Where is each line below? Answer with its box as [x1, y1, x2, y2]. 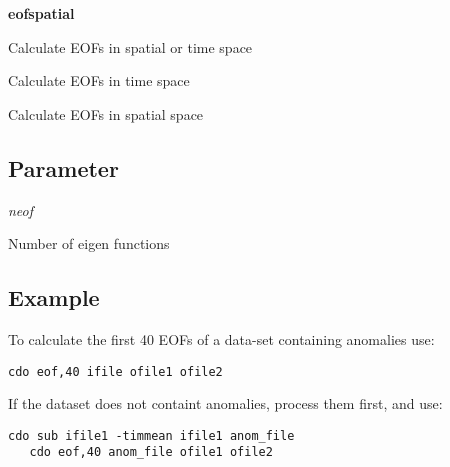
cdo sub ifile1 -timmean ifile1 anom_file [8, 428, 295, 443]
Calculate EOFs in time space [8, 70, 190, 91]
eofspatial [8, 3, 75, 23]
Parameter [8, 152, 119, 183]
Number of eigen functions [8, 233, 170, 254]
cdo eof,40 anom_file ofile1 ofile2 [29, 445, 273, 460]
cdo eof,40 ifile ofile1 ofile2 [8, 364, 223, 379]
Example [8, 282, 100, 313]
